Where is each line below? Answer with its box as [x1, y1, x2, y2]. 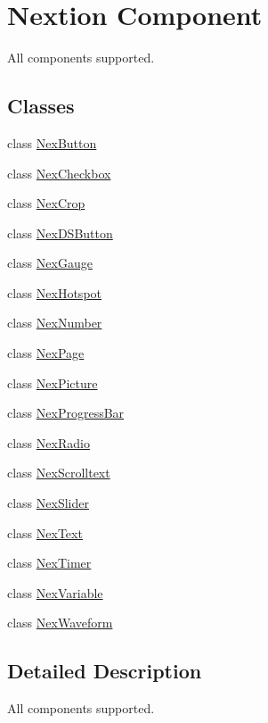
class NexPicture [7, 373, 98, 392]
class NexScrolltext [7, 463, 110, 482]
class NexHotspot [7, 283, 102, 302]
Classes [7, 92, 75, 120]
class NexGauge [7, 253, 93, 272]
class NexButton [7, 133, 97, 152]
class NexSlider [7, 494, 89, 512]
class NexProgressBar [7, 403, 125, 422]
